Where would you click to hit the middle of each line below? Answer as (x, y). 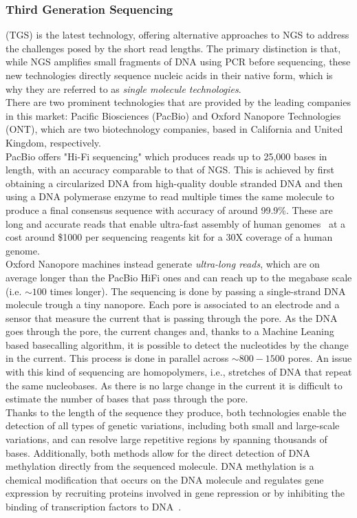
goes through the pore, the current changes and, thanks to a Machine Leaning (170, 331)
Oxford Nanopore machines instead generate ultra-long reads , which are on (163, 264)
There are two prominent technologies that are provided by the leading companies (178, 102)
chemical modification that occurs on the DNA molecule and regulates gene (165, 479)
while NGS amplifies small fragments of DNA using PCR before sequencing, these (178, 62)
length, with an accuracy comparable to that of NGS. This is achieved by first (170, 170)
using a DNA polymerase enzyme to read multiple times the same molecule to (170, 196)
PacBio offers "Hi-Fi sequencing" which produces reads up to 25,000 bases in (166, 156)
